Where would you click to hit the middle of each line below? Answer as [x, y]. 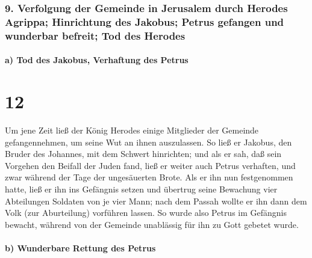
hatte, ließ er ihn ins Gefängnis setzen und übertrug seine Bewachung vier [141, 189]
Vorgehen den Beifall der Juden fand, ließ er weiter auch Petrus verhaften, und [150, 165]
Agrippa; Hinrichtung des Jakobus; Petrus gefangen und [145, 21]
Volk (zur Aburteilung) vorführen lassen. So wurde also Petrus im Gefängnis [146, 213]
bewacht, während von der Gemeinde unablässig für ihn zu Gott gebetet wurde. [152, 224]
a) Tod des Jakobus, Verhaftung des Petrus [97, 60]
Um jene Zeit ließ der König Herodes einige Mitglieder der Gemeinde [132, 130]
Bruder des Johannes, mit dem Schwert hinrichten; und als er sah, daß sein [143, 154]
